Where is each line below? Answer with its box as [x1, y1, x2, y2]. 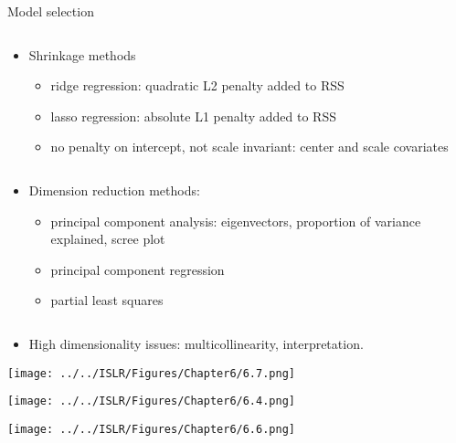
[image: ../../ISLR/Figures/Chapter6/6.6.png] [7, 422, 295, 436]
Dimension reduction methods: [28, 180, 200, 199]
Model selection [7, 2, 94, 20]
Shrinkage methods [28, 45, 136, 64]
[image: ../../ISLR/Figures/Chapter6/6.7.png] [7, 366, 295, 380]
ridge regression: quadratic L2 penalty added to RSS [50, 76, 345, 95]
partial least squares [50, 290, 164, 310]
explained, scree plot [50, 229, 165, 248]
